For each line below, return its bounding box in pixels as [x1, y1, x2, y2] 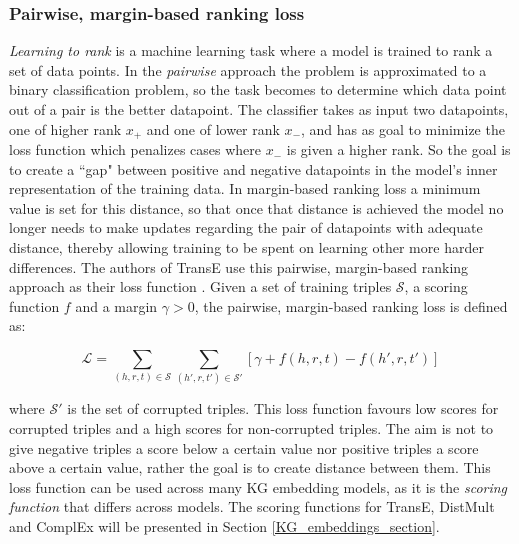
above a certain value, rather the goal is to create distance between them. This [9, 457, 491, 478]
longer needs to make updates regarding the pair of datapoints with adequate [9, 217, 483, 238]
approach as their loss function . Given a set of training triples [9, 276, 392, 297]
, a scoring [404, 276, 468, 297]
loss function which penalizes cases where [9, 139, 261, 160]
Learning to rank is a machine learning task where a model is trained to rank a [9, 40, 493, 61]
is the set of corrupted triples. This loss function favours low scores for [67, 398, 499, 419]
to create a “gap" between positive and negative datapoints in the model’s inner [9, 158, 498, 179]
